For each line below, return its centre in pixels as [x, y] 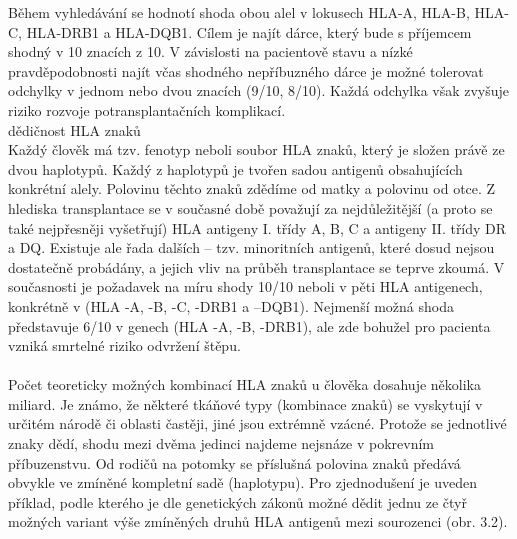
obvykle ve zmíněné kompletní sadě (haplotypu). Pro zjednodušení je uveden [243, 482]
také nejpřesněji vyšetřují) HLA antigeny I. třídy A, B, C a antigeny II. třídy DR [257, 227]
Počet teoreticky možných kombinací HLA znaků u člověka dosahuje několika [244, 384]
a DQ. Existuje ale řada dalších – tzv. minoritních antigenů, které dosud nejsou [251, 247]
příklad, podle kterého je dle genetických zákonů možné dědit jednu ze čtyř [238, 501]
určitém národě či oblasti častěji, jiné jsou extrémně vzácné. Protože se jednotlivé [257, 423]
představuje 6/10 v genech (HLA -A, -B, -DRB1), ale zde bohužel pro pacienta [249, 325]
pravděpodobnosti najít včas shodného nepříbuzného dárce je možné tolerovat [246, 70]
